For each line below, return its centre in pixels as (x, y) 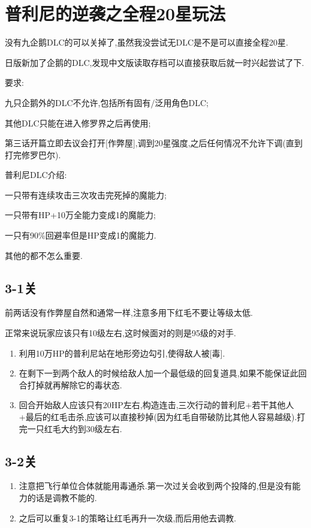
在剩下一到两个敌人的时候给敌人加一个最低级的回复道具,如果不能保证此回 (163, 373)
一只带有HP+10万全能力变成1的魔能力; (80, 215)
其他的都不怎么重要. (44, 255)
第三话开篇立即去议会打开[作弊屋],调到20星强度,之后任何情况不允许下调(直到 (154, 143)
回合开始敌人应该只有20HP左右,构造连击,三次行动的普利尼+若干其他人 (156, 405)
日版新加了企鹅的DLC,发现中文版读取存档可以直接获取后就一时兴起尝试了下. (155, 62)
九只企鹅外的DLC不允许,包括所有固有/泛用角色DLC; (107, 102)
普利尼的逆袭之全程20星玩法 (115, 13)
